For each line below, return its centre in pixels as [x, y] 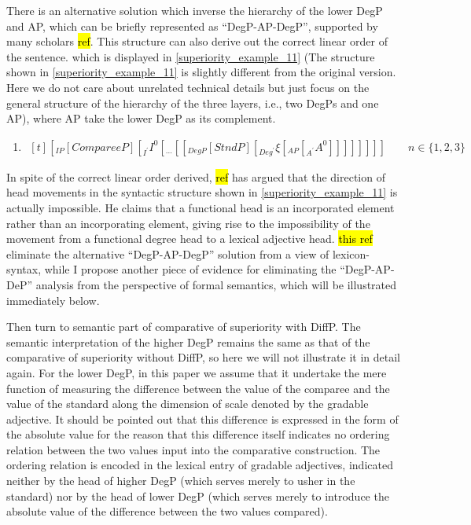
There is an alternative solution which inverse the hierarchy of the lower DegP [195, 10]
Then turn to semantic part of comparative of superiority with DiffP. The [184, 327]
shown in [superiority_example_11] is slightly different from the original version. [201, 72]
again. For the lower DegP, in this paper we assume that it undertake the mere [197, 372]
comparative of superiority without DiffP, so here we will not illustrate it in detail [203, 357]
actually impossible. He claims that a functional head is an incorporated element [201, 207]
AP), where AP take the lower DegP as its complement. [141, 118]
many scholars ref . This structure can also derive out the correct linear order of [197, 41]
